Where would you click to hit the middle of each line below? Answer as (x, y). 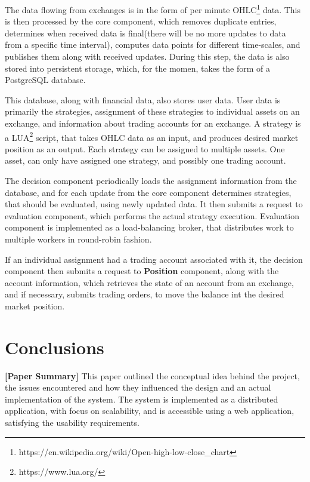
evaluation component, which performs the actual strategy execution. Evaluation (152, 215)
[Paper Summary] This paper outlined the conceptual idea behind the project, (152, 375)
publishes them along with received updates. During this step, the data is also (147, 56)
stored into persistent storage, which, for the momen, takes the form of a (138, 68)
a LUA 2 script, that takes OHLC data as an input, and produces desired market (152, 136)
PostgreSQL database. (45, 80)
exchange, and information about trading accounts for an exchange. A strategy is (153, 123)
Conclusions (55, 347)
